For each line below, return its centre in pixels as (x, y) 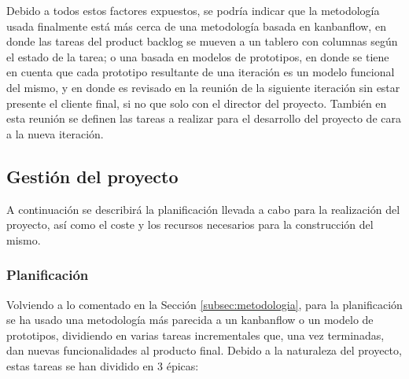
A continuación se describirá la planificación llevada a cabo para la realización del (203, 209)
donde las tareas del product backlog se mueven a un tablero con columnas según (202, 41)
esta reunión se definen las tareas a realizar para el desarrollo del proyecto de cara (204, 118)
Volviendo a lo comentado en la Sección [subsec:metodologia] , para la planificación (204, 304)
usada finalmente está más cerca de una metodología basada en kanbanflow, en (196, 26)
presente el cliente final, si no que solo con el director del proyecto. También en (197, 103)
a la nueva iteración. (55, 133)
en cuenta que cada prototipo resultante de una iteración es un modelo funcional (201, 72)
